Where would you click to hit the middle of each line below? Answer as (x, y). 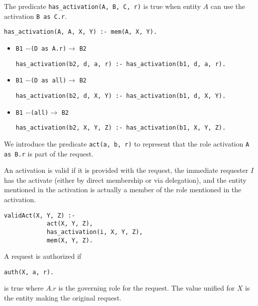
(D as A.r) (48, 48)
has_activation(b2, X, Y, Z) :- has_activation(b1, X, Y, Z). (121, 128)
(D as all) (48, 81)
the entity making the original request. (63, 298)
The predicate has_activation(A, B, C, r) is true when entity (102, 6)
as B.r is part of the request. (49, 153)
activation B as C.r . (36, 16)
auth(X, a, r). (29, 272)
